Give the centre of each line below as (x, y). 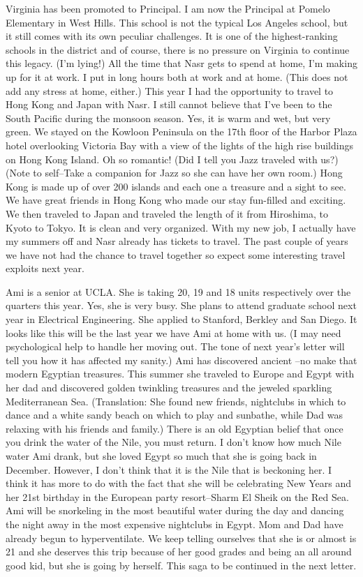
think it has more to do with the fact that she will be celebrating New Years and (178, 483)
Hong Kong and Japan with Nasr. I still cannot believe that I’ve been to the (169, 104)
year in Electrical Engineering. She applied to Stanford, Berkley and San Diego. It (181, 319)
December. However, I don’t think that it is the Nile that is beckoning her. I (169, 469)
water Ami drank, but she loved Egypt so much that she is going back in (161, 456)
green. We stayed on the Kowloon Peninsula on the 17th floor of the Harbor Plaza (181, 132)
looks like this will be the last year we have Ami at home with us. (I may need (173, 332)
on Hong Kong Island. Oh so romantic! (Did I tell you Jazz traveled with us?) (172, 159)
